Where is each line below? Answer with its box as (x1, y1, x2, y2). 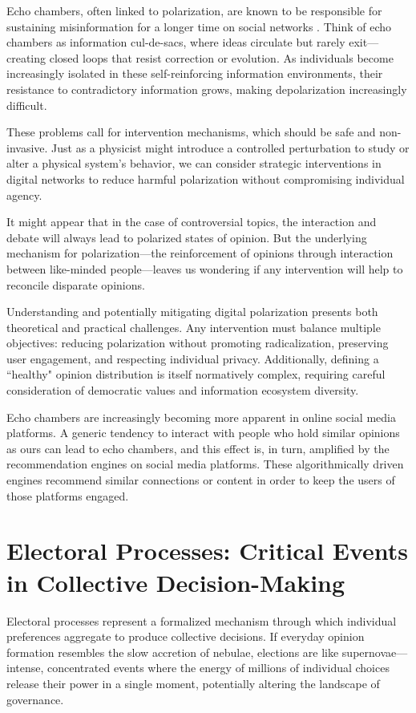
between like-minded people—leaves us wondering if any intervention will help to (6, 260, 403, 277)
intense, (6, 659, 44, 676)
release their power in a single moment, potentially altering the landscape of (6, 675, 380, 691)
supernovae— (341, 643, 408, 660)
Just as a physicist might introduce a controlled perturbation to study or (51, 139, 410, 156)
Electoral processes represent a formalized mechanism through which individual (6, 612, 397, 629)
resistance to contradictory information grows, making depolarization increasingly (6, 80, 407, 97)
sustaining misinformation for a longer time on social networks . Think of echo (6, 18, 392, 34)
